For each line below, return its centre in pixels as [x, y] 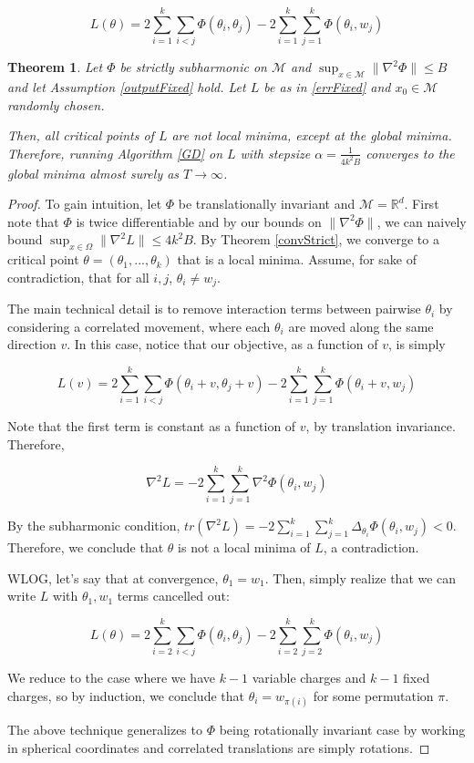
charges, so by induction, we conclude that [126, 695]
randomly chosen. [56, 104]
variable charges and [309, 678]
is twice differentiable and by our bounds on [199, 221]
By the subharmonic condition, [94, 526]
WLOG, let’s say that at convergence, [113, 577]
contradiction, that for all [78, 277]
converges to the [410, 153]
